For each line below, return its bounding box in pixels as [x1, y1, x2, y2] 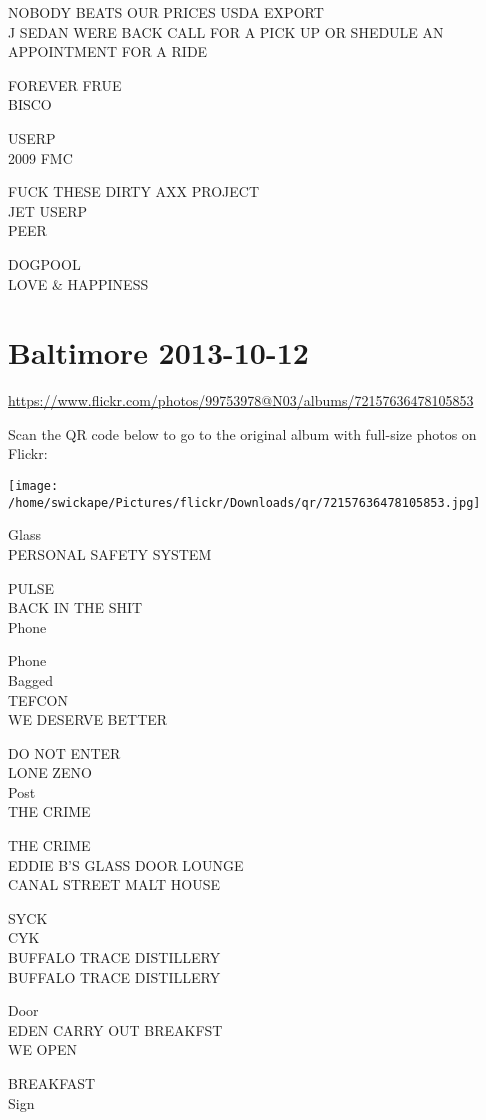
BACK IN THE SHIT [8, 597, 143, 618]
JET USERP [8, 200, 88, 221]
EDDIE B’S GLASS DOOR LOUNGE [8, 854, 244, 875]
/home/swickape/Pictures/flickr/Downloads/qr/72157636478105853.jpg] [8, 495, 481, 510]
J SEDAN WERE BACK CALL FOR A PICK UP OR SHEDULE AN [8, 21, 444, 42]
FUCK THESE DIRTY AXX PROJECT [8, 181, 260, 202]
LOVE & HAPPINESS [8, 273, 149, 294]
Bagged [8, 669, 53, 690]
